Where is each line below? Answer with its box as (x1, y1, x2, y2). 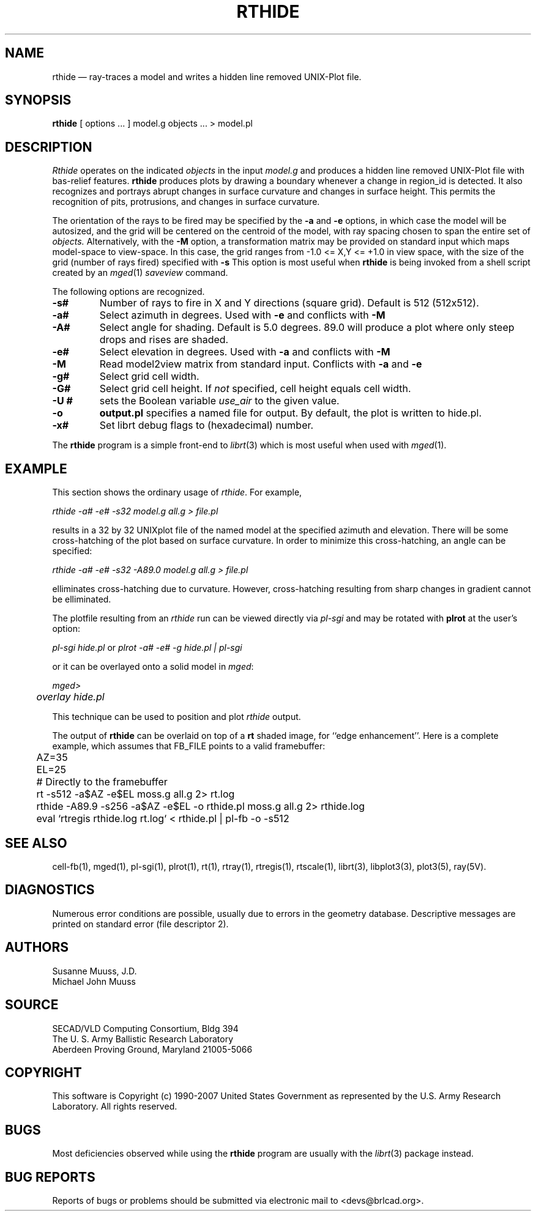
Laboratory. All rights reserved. (52, 1101, 177, 1112)
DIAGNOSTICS (5, 882, 95, 898)
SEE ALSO (5, 835, 67, 851)
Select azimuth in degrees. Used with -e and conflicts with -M (99, 309, 385, 322)
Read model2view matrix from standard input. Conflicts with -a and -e (99, 358, 422, 371)
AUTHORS (5, 940, 69, 955)
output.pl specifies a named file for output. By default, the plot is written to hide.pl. (99, 407, 482, 420)
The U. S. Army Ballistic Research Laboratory (52, 1033, 234, 1044)
